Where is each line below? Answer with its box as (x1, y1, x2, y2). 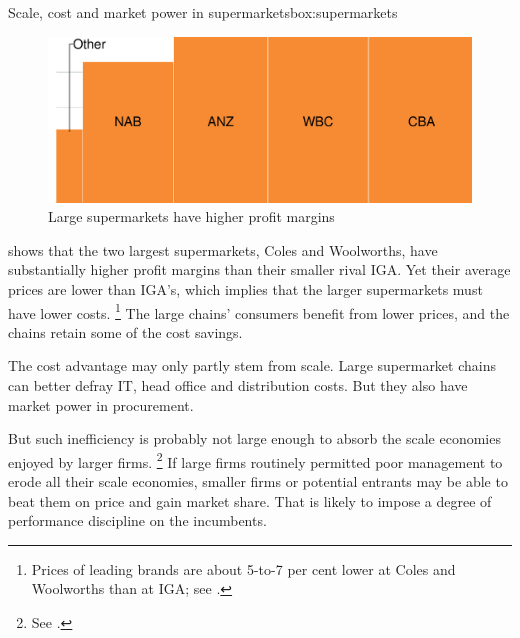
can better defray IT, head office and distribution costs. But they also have (8, 375, 468, 396)
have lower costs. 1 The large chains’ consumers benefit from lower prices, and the (8, 299, 510, 323)
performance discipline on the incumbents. (8, 510, 267, 531)
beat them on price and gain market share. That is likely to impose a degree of (8, 490, 492, 511)
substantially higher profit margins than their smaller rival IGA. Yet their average (8, 259, 511, 280)
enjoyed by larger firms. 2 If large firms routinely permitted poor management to (8, 448, 503, 472)
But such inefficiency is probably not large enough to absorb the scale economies (8, 428, 501, 449)
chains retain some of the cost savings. (8, 321, 243, 342)
